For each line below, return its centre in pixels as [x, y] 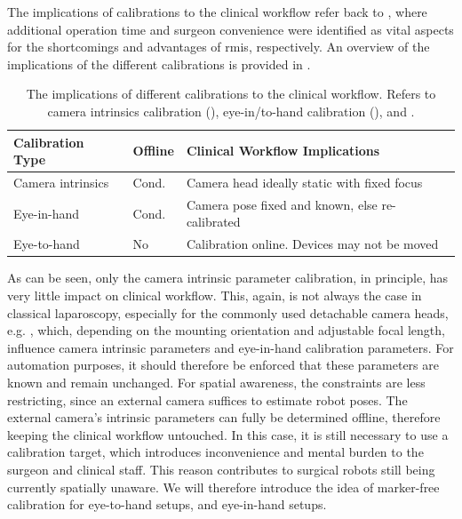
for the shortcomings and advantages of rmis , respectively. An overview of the [219, 47]
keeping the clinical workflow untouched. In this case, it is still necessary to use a [228, 434]
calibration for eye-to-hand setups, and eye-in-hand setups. [167, 504]
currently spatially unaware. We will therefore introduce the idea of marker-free [223, 487]
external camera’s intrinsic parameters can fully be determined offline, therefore [224, 417]
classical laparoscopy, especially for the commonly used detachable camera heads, [228, 312]
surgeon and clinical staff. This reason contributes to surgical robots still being [221, 469]
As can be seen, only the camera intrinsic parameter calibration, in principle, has [227, 278]
